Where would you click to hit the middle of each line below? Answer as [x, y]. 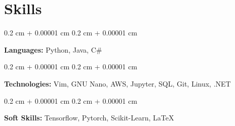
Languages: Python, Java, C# [53, 49]
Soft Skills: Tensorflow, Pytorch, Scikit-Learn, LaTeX [89, 118]
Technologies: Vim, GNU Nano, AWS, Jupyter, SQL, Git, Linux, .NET [117, 83]
